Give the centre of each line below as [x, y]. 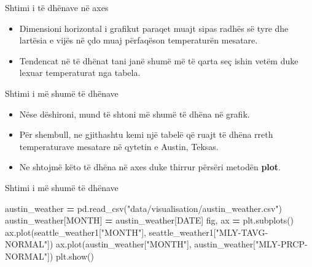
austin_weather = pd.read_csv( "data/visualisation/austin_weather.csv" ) [144, 208]
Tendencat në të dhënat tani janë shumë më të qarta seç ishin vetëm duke [159, 60]
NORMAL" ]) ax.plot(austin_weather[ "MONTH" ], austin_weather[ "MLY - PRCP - [156, 244]
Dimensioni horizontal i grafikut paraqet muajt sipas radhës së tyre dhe [154, 28]
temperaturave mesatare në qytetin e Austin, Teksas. [119, 146]
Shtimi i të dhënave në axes [57, 7]
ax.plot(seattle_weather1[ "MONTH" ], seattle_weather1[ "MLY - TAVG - [137, 232]
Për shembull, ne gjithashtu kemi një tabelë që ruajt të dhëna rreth [146, 134]
